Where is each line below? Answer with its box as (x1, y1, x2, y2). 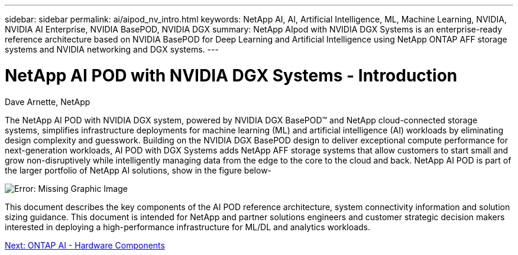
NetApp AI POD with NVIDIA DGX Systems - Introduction (5, 65, 458, 86)
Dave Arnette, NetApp (5, 96, 90, 107)
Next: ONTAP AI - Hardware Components (5, 240, 165, 250)
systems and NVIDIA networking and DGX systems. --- (5, 44, 219, 54)
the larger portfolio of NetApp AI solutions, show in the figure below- (5, 165, 272, 175)
